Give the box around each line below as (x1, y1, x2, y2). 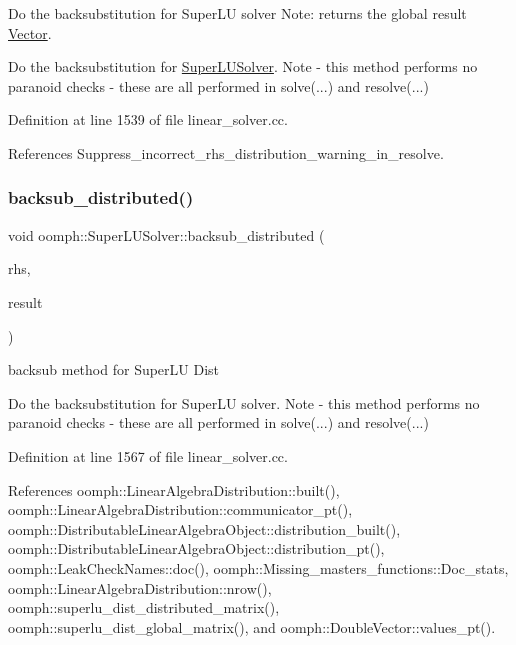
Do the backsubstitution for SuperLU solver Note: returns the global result (8, 3, 467, 23)
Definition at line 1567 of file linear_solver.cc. (8, 445, 288, 466)
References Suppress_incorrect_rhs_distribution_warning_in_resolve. (8, 142, 444, 163)
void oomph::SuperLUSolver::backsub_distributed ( (8, 224, 325, 245)
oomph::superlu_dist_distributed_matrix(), (8, 597, 280, 618)
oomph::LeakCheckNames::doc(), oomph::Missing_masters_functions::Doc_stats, (8, 557, 509, 578)
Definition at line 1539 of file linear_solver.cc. (8, 109, 288, 130)
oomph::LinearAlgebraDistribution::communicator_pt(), (8, 499, 353, 520)
